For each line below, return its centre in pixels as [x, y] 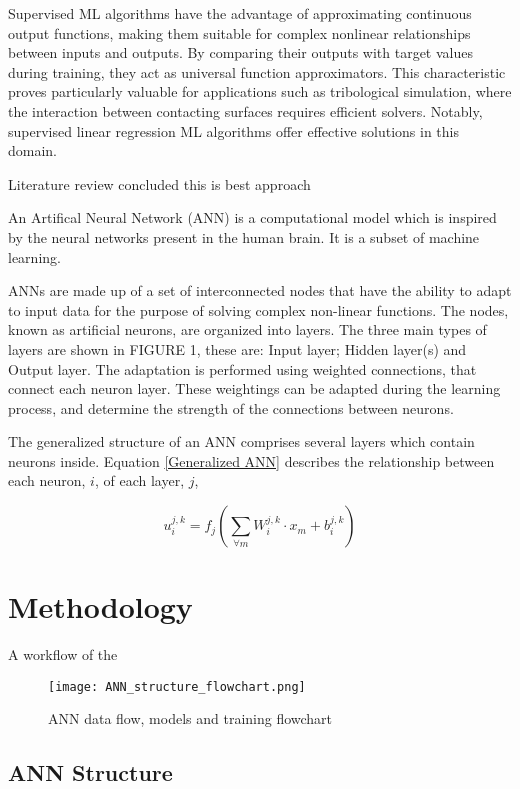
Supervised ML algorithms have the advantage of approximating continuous [240, 13]
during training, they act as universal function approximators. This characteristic [257, 71]
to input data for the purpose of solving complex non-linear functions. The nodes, [258, 309]
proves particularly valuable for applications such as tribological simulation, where [260, 91]
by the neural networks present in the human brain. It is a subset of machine [244, 236]
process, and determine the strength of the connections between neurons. [231, 407]
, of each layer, [139, 480]
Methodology [100, 606]
